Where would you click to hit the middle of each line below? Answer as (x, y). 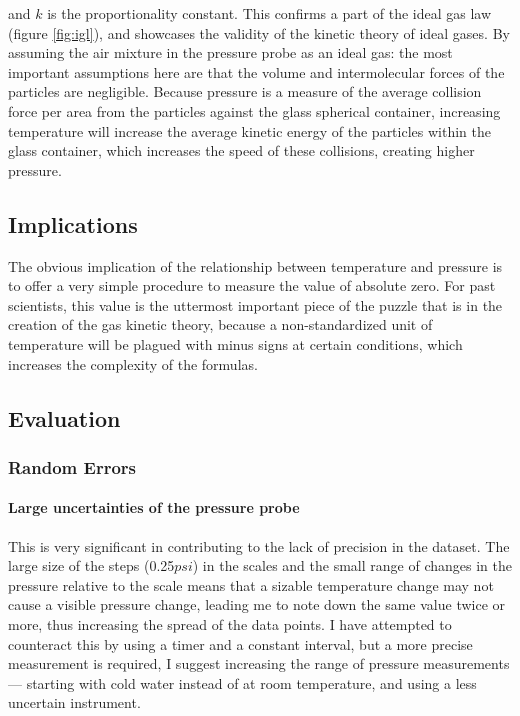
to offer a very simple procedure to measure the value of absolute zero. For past (252, 285)
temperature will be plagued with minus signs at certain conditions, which (235, 343)
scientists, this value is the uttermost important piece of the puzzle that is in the (255, 304)
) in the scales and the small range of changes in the (352, 565)
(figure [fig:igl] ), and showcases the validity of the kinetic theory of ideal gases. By (259, 32)
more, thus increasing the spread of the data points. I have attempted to (230, 623)
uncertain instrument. (74, 702)
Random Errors (72, 466)
